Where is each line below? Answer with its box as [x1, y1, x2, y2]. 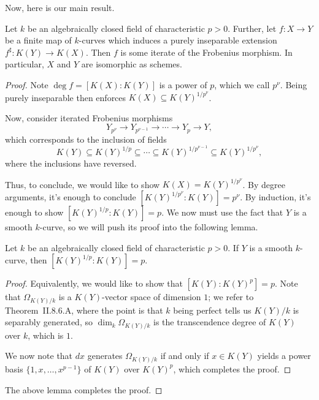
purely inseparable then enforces [5, 91, 126, 104]
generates [87, 349, 123, 362]
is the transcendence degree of [153, 315, 266, 328]
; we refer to [208, 290, 254, 303]
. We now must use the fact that [161, 206, 283, 219]
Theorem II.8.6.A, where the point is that [5, 303, 163, 316]
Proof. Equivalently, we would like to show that [5, 277, 183, 290]
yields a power [257, 349, 311, 362]
